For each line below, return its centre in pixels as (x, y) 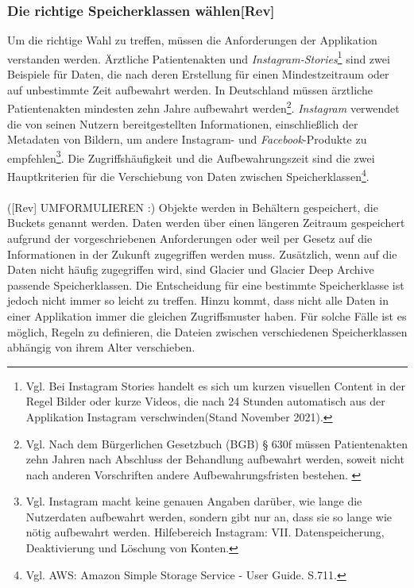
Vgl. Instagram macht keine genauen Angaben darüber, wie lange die (194, 501)
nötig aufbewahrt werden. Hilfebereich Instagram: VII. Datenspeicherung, (205, 532)
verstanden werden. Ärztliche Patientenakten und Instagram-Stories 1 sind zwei (199, 57)
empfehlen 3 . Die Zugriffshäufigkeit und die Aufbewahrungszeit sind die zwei (191, 156)
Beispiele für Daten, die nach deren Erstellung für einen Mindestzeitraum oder (198, 74)
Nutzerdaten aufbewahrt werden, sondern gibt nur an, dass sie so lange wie (209, 516)
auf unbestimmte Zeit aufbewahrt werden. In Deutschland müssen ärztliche (190, 89)
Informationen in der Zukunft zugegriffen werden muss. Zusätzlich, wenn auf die (202, 254)
